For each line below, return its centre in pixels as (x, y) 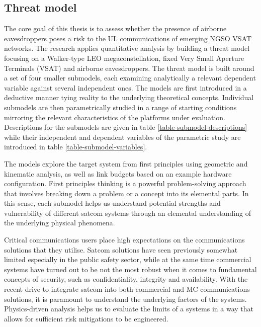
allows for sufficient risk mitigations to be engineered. (86, 318)
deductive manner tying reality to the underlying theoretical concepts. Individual (129, 97)
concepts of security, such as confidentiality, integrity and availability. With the (126, 279)
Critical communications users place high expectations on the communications (124, 240)
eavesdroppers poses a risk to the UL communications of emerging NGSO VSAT (128, 38)
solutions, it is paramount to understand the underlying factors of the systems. (125, 299)
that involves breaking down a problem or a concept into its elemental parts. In (126, 193)
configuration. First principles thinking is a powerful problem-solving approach (125, 183)
